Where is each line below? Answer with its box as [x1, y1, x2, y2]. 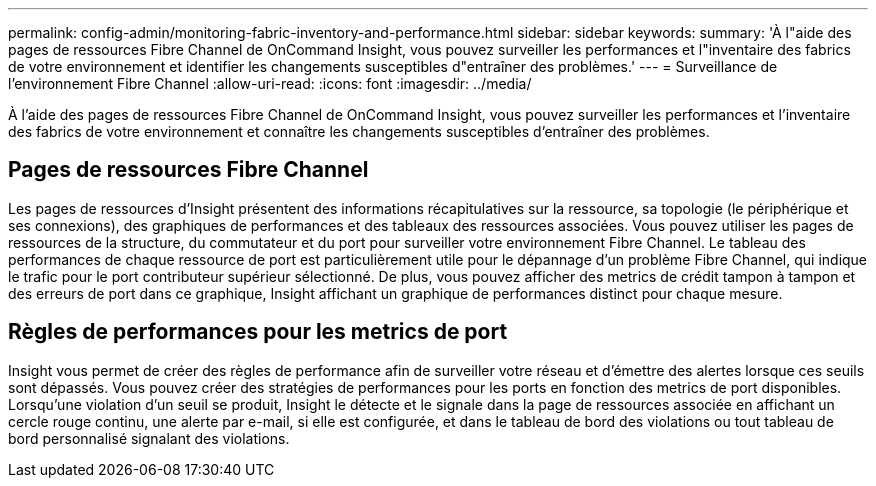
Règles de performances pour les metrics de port [8, 319, 508, 345]
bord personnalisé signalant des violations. [8, 429, 290, 447]
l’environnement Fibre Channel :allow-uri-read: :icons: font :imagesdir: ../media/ [8, 75, 532, 92]
